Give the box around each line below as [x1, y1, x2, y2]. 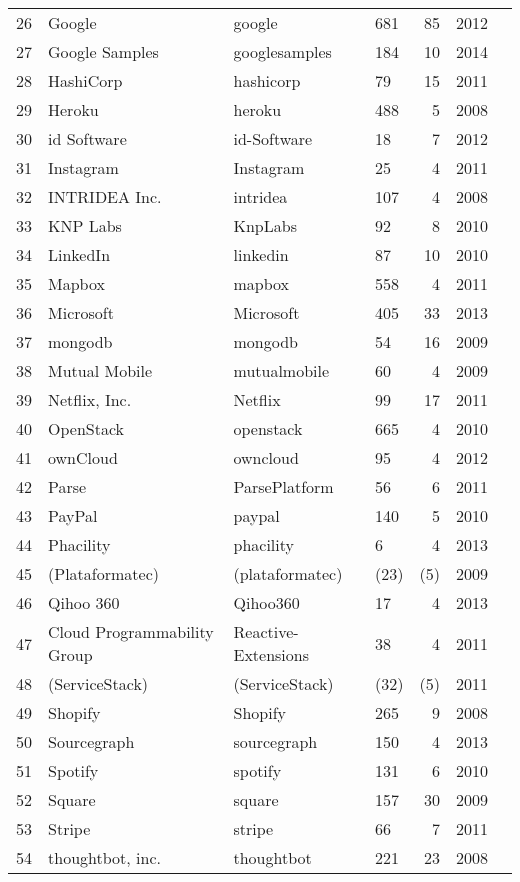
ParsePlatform [233, 475, 334, 498]
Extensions [233, 643, 310, 666]
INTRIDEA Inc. [48, 185, 162, 208]
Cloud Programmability [48, 620, 214, 643]
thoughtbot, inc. [48, 846, 161, 869]
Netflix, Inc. [48, 388, 132, 411]
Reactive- [233, 620, 299, 643]
